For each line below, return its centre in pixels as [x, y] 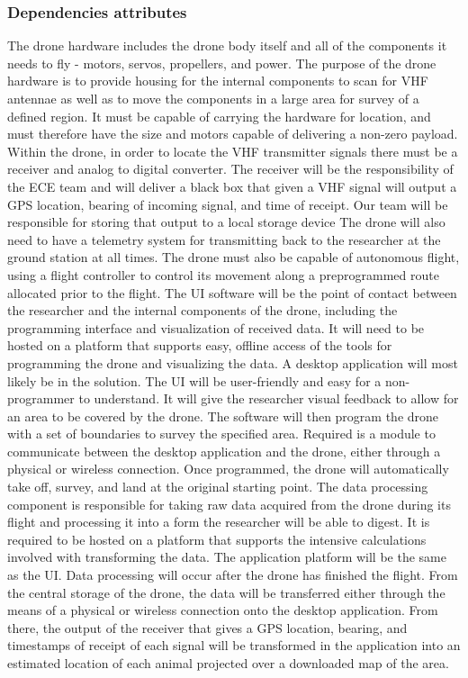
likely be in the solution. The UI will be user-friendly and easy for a [194, 380]
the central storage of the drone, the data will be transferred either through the [226, 592]
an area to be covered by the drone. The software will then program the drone [223, 416]
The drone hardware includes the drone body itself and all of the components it [227, 45]
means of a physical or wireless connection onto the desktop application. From [223, 610]
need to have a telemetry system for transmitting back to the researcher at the [224, 239]
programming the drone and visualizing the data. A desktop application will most [233, 362]
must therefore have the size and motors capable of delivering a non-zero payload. [233, 134]
